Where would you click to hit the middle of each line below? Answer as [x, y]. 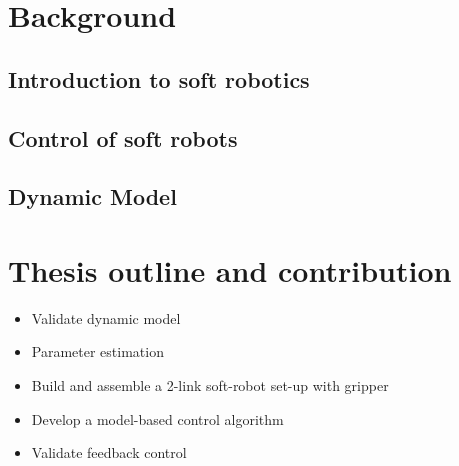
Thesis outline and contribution [230, 269]
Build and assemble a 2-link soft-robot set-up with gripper [210, 385]
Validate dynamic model [106, 317]
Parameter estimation [97, 351]
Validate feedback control [109, 452]
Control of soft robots [123, 137]
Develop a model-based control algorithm [157, 418]
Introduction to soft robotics [159, 78]
